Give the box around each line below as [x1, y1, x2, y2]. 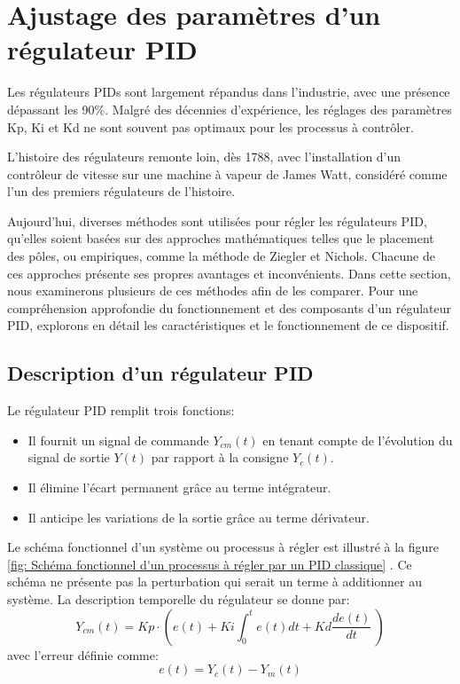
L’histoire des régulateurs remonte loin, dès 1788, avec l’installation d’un [7, 147, 402, 166]
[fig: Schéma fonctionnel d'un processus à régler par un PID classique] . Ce [7, 554, 412, 573]
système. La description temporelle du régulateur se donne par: [7, 589, 350, 608]
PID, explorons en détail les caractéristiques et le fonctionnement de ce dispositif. [7, 316, 449, 334]
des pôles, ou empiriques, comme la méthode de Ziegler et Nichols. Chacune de [7, 247, 435, 265]
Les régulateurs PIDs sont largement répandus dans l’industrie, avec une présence [7, 83, 450, 101]
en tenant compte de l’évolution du [262, 430, 453, 449]
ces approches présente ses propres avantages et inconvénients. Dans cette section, [7, 263, 451, 282]
